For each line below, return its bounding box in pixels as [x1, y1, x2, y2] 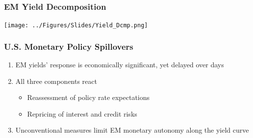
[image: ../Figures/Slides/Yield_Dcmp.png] [4, 22, 148, 29]
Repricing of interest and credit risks [27, 108, 137, 118]
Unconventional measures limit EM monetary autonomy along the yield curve [15, 125, 249, 135]
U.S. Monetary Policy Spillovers [4, 40, 133, 52]
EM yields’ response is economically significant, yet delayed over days [15, 59, 224, 70]
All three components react [15, 76, 97, 86]
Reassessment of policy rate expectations [27, 92, 150, 102]
